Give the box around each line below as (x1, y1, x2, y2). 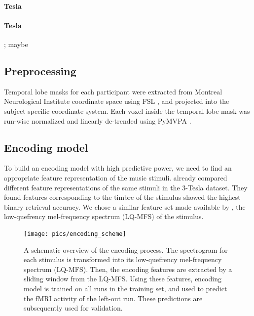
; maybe (4, 39, 28, 49)
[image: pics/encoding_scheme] (24, 230, 126, 237)
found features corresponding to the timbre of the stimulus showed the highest (4, 192, 241, 202)
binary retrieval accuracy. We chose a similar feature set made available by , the (4, 201, 246, 212)
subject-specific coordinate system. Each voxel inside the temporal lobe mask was (4, 105, 250, 116)
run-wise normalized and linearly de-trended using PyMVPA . (4, 115, 191, 126)
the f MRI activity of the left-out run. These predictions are (24, 293, 203, 303)
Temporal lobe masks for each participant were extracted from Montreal (4, 86, 222, 96)
